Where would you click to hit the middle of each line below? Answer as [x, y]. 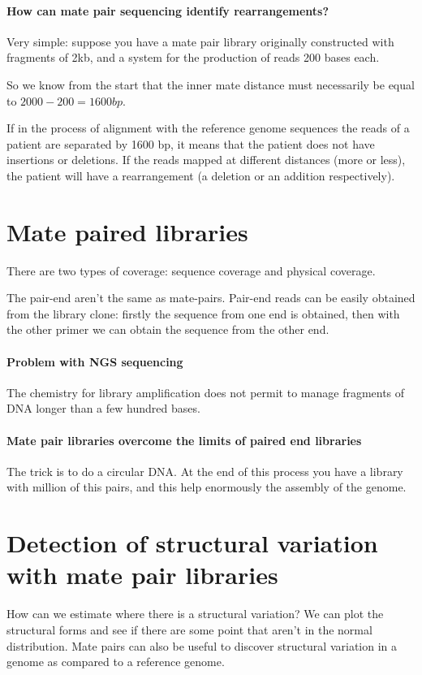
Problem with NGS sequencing [95, 361]
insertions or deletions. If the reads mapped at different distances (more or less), [206, 160]
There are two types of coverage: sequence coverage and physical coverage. [191, 270]
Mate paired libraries [127, 231]
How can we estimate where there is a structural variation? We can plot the [195, 614]
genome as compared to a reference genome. [116, 662]
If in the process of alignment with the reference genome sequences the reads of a [208, 128]
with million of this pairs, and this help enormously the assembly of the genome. [207, 487]
